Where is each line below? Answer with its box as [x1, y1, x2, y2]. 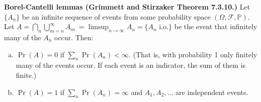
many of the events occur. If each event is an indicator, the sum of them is [16, 60, 245, 70]
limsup [88, 24, 109, 31]
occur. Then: [54, 32, 94, 42]
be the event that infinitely [174, 21, 257, 32]
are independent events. [176, 86, 248, 97]
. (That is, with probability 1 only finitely [128, 49, 257, 59]
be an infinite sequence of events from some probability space [22, 11, 211, 22]
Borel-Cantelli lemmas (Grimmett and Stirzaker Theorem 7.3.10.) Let [4, 2, 250, 12]
